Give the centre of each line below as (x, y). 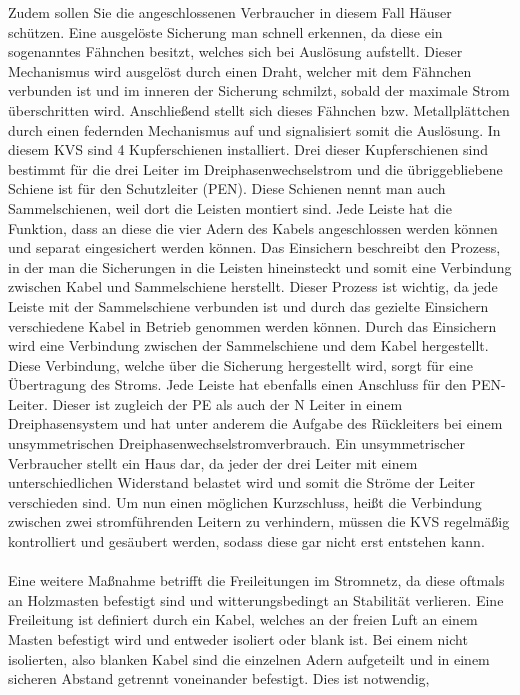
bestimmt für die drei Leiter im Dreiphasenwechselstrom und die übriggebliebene (255, 168)
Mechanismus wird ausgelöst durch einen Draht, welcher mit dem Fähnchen (240, 70)
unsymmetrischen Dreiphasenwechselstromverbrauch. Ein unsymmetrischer (236, 443)
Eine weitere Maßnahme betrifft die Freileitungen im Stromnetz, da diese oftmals (256, 580)
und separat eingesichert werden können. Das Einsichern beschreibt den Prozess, (254, 247)
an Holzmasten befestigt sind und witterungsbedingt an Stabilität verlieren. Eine (256, 599)
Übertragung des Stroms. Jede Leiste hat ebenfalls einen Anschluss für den (237, 384)
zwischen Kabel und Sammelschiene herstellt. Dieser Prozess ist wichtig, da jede (253, 286)
